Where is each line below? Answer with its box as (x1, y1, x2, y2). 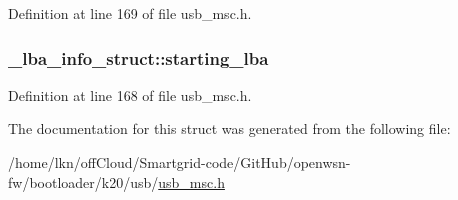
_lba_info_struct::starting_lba (8, 45, 269, 70)
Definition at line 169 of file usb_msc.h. (8, 3, 252, 23)
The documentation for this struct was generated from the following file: (8, 118, 451, 139)
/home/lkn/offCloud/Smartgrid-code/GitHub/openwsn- (8, 152, 351, 172)
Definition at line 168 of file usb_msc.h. (8, 84, 252, 105)
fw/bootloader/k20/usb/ (8, 171, 159, 192)
